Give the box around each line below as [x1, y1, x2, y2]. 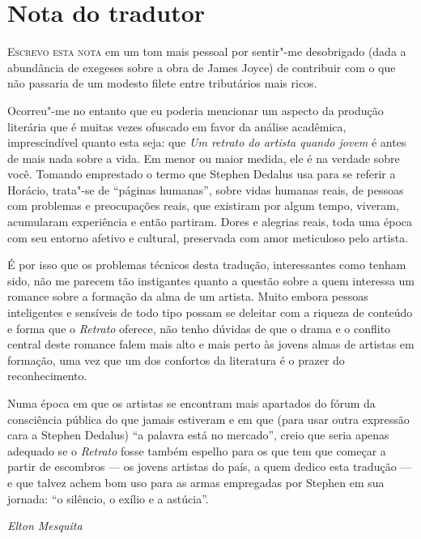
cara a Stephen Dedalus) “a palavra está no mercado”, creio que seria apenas [7, 426, 389, 443]
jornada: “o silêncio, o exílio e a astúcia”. [7, 490, 209, 507]
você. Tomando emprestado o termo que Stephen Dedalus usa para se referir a [7, 165, 396, 182]
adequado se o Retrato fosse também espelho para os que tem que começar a [7, 442, 386, 459]
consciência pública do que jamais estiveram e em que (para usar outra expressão [7, 410, 410, 427]
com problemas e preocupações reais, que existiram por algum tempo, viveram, [7, 197, 399, 214]
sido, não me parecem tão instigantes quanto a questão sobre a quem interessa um [7, 272, 415, 289]
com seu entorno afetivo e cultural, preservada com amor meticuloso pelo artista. [7, 229, 409, 246]
